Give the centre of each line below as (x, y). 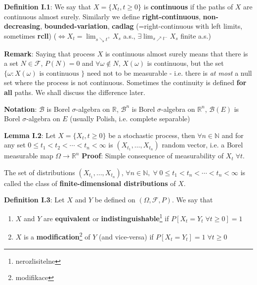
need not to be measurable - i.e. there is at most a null (169, 72)
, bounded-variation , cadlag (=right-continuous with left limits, (141, 26)
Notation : (21, 109)
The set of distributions (40, 172)
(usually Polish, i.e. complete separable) (130, 119)
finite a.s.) (196, 35)
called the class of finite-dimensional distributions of (90, 183)
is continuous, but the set (185, 63)
